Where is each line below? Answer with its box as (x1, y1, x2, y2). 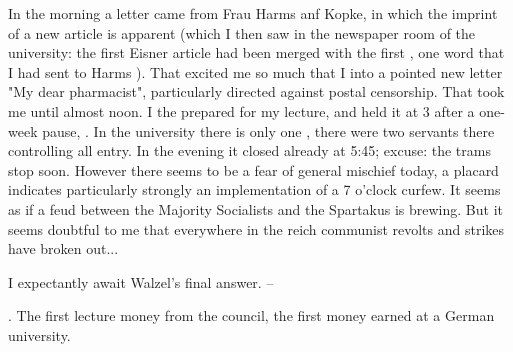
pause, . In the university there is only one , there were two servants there (42, 120, 495, 141)
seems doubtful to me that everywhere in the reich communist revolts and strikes (8, 218, 505, 239)
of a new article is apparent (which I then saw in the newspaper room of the (8, 22, 476, 43)
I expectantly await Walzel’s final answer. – (8, 271, 274, 292)
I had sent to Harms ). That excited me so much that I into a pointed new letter (8, 61, 503, 82)
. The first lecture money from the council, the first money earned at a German (8, 305, 495, 326)
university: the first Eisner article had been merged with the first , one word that (8, 42, 505, 63)
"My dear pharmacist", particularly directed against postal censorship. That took (8, 81, 505, 102)
